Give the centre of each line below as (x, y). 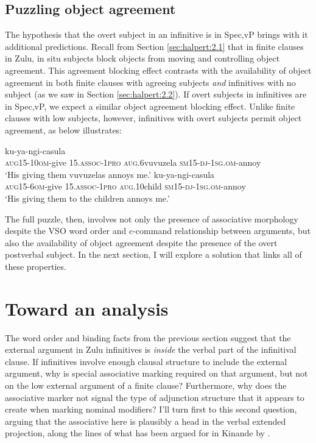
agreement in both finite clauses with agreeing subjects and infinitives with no (150, 82)
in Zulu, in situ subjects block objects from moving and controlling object (142, 58)
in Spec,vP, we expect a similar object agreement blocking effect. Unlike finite (150, 106)
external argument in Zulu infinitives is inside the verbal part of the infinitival (151, 349)
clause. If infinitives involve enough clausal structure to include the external (146, 361)
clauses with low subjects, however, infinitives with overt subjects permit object (153, 118)
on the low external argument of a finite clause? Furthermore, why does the (146, 385)
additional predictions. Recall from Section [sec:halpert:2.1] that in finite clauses (154, 46)
